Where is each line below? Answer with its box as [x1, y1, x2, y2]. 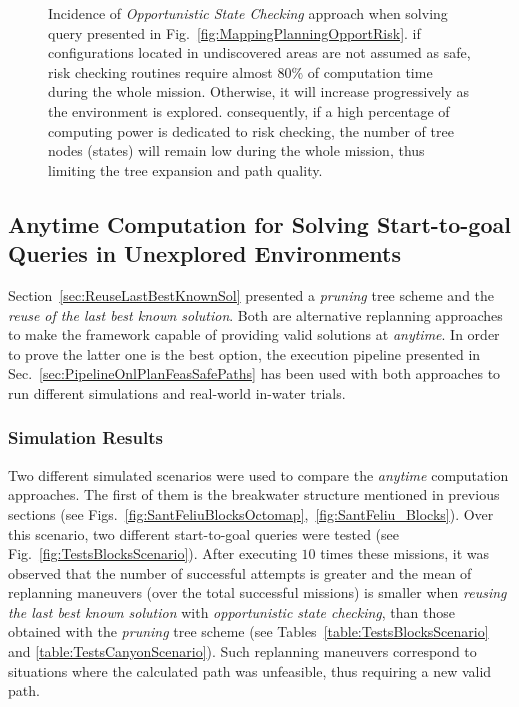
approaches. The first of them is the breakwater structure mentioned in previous [8, 484, 500, 505]
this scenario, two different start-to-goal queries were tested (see [8, 523, 400, 544]
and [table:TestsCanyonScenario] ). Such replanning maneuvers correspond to [8, 641, 477, 662]
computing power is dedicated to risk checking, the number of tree [48, 120, 454, 141]
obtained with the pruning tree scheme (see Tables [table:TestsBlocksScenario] [8, 621, 489, 642]
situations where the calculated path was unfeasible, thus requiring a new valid [8, 660, 492, 681]
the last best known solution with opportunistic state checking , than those [8, 601, 455, 622]
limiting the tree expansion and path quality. [48, 159, 323, 180]
